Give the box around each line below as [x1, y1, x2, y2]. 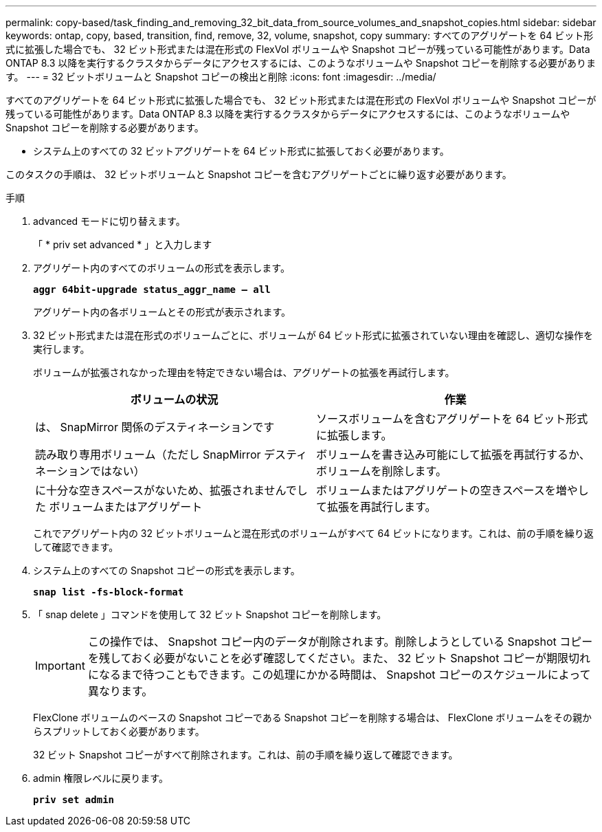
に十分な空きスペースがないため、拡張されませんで [35, 483, 297, 497]
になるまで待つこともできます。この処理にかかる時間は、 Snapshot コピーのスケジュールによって [87, 668, 591, 681]
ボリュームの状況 [130, 393, 219, 406]
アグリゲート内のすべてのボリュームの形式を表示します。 [33, 262, 290, 274]
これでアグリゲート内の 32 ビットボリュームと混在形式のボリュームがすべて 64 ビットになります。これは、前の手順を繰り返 [33, 527, 594, 539]
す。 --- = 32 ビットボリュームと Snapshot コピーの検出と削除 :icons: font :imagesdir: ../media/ [5, 71, 436, 83]
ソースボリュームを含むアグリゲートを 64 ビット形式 [316, 412, 588, 426]
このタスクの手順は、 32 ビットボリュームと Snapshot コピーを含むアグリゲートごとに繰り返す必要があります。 [5, 168, 512, 180]
